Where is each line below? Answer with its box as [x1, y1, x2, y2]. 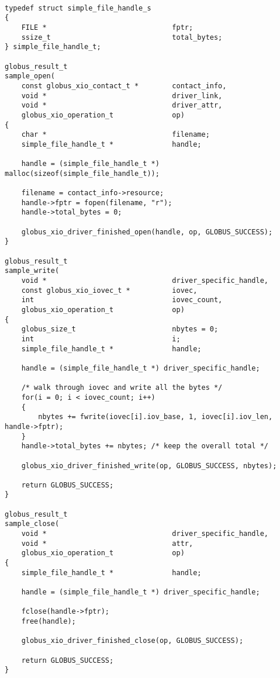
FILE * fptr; [21, 23, 193, 32]
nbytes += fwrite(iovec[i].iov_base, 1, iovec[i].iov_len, [38, 413, 273, 421]
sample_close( [5, 520, 60, 528]
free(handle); [21, 617, 76, 625]
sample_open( [5, 72, 55, 81]
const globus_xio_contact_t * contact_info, [21, 81, 227, 90]
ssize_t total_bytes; [21, 33, 223, 41]
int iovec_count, [21, 296, 223, 305]
